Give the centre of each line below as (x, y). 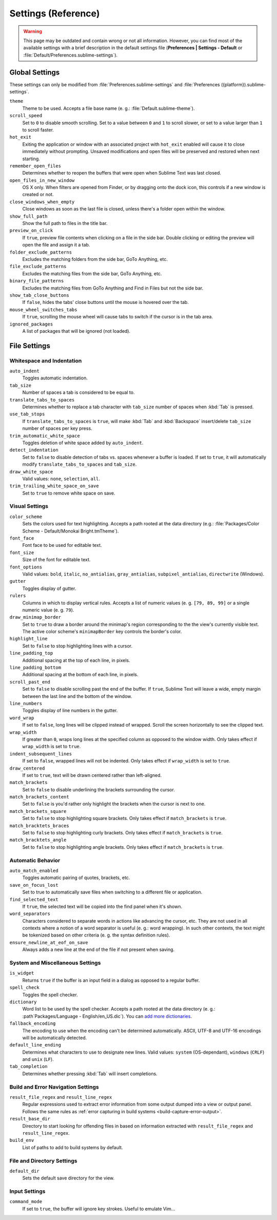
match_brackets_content (39, 797)
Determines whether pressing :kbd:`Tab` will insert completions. (90, 1074)
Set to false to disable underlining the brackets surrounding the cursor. (99, 789)
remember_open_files (35, 166)
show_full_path (29, 216)
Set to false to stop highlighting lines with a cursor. (77, 646)
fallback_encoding (33, 1024)
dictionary (23, 1002)
